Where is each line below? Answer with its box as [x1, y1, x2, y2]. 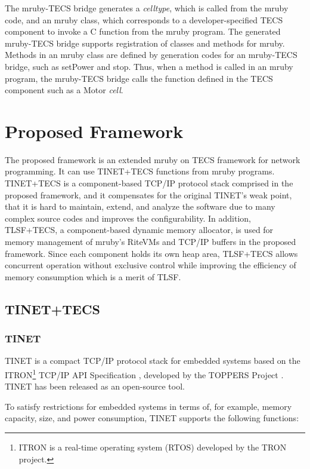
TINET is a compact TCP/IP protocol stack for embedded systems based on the [5, 354, 300, 367]
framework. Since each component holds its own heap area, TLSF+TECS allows [5, 247, 298, 259]
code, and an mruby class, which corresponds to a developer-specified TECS [5, 13, 283, 26]
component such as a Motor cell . [5, 84, 123, 96]
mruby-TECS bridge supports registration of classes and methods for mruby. [5, 36, 285, 49]
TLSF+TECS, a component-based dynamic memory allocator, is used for [5, 223, 274, 236]
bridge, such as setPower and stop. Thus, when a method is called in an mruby [5, 60, 293, 72]
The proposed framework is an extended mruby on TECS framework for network [5, 153, 300, 165]
